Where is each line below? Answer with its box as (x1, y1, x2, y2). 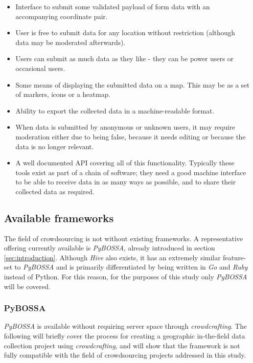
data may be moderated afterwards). (15, 37, 125, 47)
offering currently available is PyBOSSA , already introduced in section (4, 243, 215, 253)
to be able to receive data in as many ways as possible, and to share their (15, 177, 236, 187)
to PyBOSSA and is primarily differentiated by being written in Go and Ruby (14, 262, 248, 272)
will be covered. (4, 281, 50, 291)
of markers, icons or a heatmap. (15, 89, 111, 99)
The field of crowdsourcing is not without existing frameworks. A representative (4, 233, 243, 243)
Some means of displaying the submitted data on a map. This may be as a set (15, 79, 250, 90)
